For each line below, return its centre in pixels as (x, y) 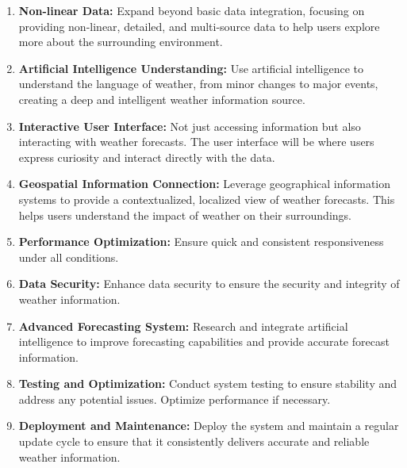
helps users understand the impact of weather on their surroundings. (185, 215)
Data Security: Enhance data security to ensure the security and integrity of (209, 284)
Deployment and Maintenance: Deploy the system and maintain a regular (209, 426)
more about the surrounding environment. (121, 42)
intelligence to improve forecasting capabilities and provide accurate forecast (204, 341)
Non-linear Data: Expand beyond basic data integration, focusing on (192, 10)
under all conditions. (69, 257)
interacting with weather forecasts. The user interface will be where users (196, 142)
